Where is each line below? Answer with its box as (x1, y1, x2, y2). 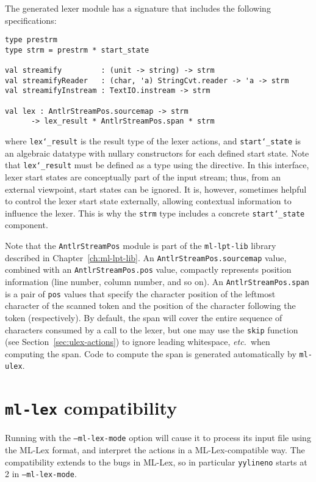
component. (5, 218, 48, 231)
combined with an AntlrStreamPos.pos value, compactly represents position (5, 263, 292, 276)
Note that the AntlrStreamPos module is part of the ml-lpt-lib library (5, 239, 276, 252)
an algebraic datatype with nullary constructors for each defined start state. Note (5, 146, 309, 159)
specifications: (5, 13, 57, 26)
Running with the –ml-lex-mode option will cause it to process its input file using (5, 431, 311, 444)
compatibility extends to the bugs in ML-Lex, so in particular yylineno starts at (5, 455, 307, 468)
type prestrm (5, 35, 57, 45)
